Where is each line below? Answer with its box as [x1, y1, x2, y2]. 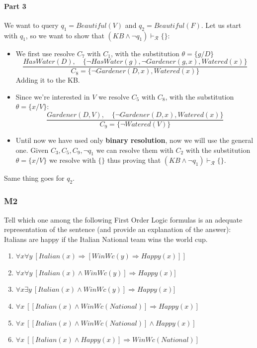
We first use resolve [15, 48, 75, 58]
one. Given [15, 144, 49, 155]
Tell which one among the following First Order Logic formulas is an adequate [4, 214, 243, 225]
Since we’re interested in [15, 91, 90, 102]
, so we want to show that [25, 30, 104, 40]
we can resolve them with [96, 144, 173, 155]
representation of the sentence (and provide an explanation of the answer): [4, 224, 231, 234]
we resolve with [49, 155, 96, 165]
